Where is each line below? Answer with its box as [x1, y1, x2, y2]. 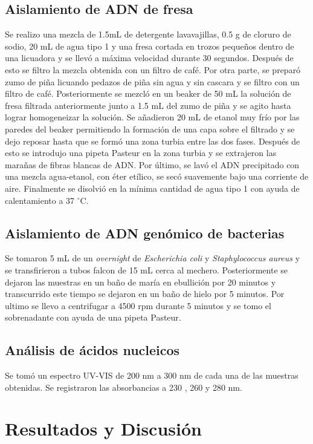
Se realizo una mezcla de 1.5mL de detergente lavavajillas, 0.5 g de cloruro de [5, 28, 291, 41]
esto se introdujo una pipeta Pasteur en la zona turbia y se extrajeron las [5, 146, 277, 159]
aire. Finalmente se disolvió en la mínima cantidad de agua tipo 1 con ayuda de [5, 181, 300, 194]
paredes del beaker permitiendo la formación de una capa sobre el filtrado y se [5, 122, 295, 135]
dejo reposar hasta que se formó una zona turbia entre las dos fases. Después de [5, 134, 300, 147]
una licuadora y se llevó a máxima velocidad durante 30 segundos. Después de [5, 51, 294, 64]
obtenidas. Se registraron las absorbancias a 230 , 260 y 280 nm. [5, 380, 242, 393]
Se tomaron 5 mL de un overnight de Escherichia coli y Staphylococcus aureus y [5, 252, 300, 264]
